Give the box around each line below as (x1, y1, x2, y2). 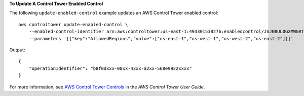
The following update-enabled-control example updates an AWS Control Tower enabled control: (9, 10, 218, 16)
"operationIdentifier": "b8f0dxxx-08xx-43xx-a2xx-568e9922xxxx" (28, 65, 192, 71)
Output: (9, 47, 25, 53)
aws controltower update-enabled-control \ (18, 22, 128, 27)
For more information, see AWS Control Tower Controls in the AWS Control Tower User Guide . (9, 83, 205, 90)
